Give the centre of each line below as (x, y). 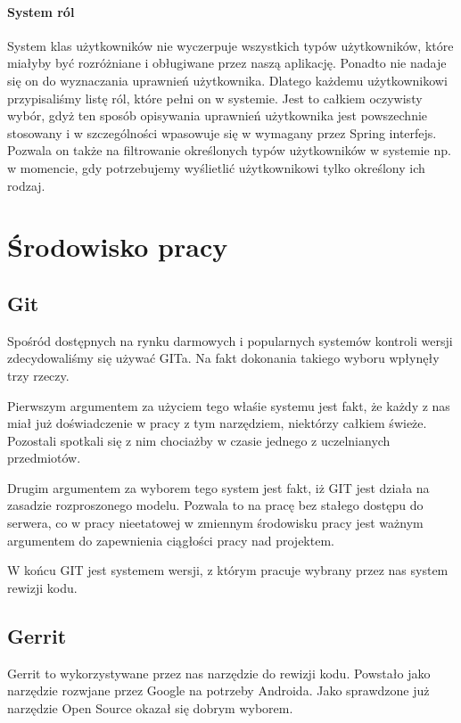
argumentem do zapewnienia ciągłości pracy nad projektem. (171, 540)
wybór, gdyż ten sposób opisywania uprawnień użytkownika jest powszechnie (218, 115)
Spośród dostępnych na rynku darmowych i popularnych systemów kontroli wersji (230, 340)
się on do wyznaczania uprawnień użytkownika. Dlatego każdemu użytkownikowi (227, 80)
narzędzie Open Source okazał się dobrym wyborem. (150, 707)
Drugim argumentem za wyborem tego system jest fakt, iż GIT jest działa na (218, 487)
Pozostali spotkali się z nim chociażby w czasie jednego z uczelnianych (199, 440)
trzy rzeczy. (38, 375)
